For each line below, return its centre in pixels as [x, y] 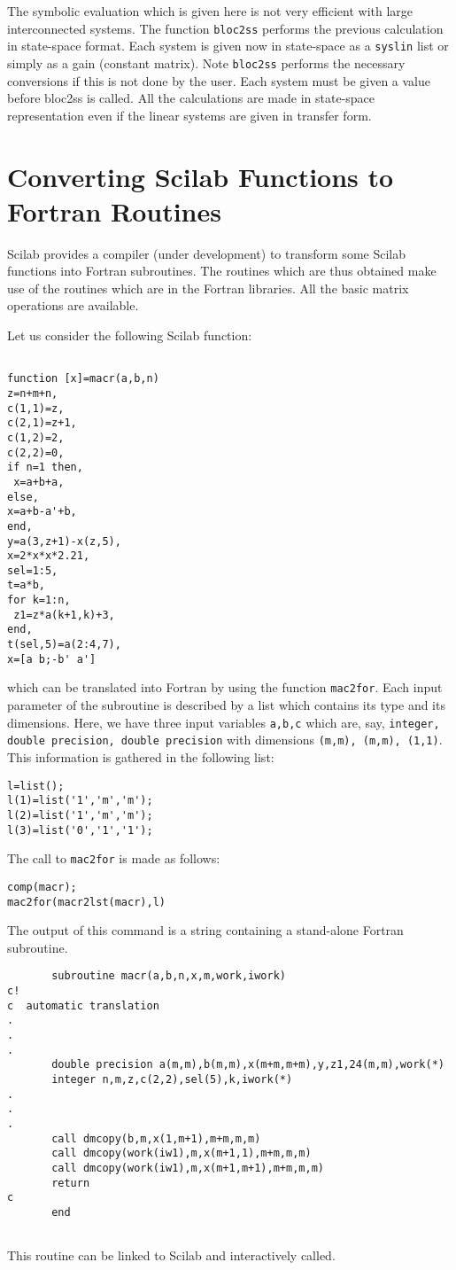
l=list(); [36, 786]
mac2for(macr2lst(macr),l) [86, 902]
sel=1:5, [33, 570]
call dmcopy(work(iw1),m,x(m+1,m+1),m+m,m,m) [188, 1168]
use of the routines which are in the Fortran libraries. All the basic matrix [208, 288]
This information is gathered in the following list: [141, 756]
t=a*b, [26, 585]
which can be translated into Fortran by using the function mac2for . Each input [225, 687]
